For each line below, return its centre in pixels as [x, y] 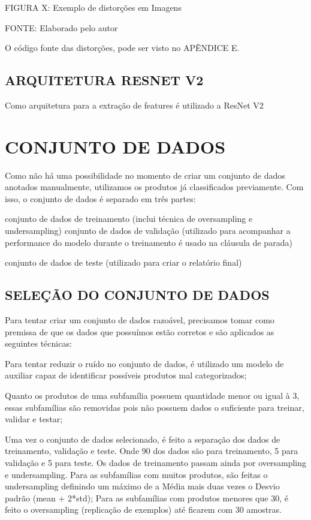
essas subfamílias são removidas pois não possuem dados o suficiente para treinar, [155, 407]
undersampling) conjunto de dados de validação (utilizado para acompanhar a [148, 231]
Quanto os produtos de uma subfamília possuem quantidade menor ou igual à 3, [152, 396]
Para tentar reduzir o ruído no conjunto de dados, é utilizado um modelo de [144, 363]
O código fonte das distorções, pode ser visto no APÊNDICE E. [122, 48]
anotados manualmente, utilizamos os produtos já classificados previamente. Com [154, 187]
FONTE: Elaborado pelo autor [61, 27]
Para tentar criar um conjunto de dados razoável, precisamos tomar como [140, 320]
